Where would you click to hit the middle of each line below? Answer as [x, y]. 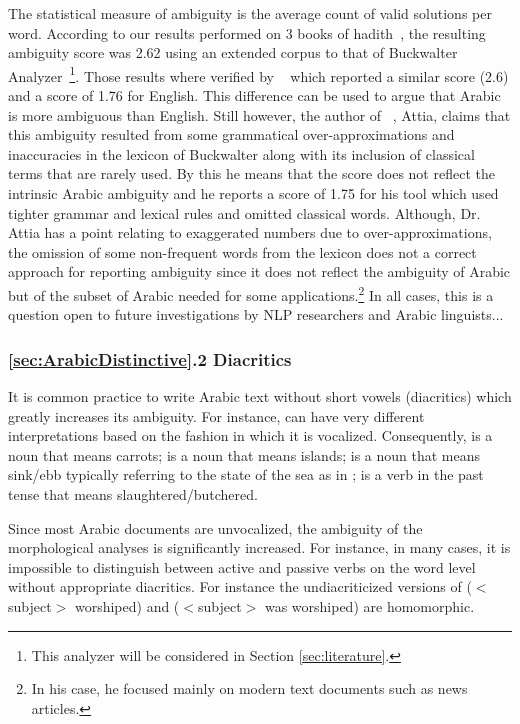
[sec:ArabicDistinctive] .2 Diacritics [150, 358]
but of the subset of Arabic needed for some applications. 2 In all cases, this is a [251, 293]
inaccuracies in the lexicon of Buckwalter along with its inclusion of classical [241, 153]
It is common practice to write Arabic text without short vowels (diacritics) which [260, 396]
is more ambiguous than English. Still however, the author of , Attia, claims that [259, 114]
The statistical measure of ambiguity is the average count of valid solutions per [250, 13]
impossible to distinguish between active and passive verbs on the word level [242, 566]
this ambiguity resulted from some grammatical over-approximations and [231, 134]
